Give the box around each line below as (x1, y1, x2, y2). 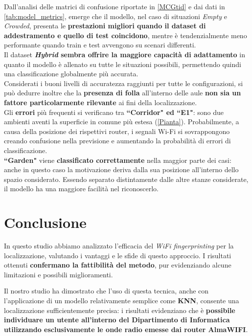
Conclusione (4, 212, 87, 232)
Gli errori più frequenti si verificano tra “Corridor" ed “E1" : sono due (4, 107, 224, 117)
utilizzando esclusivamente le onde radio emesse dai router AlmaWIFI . (4, 324, 248, 334)
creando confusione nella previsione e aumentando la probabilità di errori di (4, 135, 231, 146)
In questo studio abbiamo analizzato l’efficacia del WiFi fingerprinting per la (4, 241, 234, 250)
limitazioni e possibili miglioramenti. (4, 269, 113, 279)
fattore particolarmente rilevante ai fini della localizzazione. (4, 97, 197, 107)
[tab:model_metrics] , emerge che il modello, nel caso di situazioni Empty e (4, 11, 227, 21)
